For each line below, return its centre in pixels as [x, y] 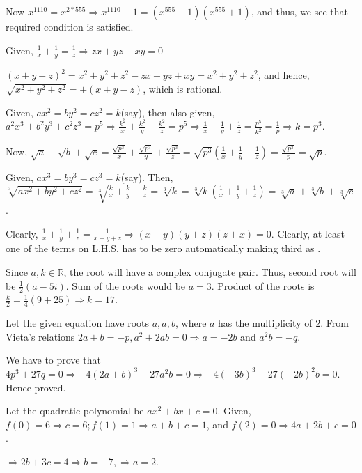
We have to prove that [53, 360]
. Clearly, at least [308, 233]
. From [335, 323]
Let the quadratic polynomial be [75, 411]
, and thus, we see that [300, 11]
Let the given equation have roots [78, 323]
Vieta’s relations [40, 336]
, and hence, [284, 75]
